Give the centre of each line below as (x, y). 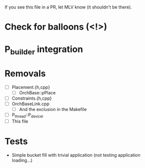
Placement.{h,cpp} (31, 87)
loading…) (22, 160)
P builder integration (44, 50)
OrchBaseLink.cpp (31, 104)
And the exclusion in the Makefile (53, 110)
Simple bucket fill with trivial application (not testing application (76, 155)
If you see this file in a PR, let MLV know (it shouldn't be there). (68, 7)
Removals (25, 74)
